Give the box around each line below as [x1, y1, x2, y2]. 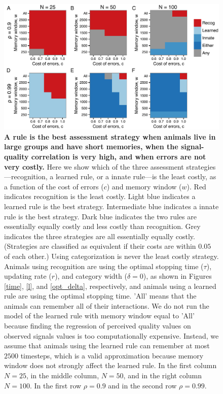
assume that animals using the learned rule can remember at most [4, 340, 210, 351]
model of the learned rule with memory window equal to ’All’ [4, 310, 195, 321]
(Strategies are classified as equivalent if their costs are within [4, 241, 196, 251]
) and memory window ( [106, 181, 182, 191]
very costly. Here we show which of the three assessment [4, 161, 184, 172]
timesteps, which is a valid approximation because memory [20, 350, 204, 360]
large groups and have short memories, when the [4, 141, 178, 152]
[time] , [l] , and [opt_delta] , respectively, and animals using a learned [4, 280, 216, 291]
